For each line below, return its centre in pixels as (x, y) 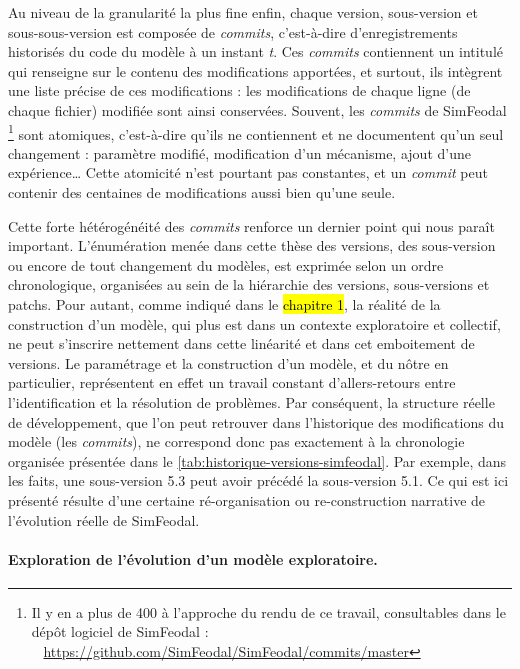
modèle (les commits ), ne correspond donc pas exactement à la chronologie (236, 441)
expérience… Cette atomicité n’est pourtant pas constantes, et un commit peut (248, 172)
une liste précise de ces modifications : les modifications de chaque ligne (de (239, 90)
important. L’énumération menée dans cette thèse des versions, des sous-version (252, 245)
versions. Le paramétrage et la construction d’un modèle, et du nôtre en (228, 362)
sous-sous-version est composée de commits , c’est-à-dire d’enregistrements (233, 31)
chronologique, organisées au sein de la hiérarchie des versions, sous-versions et (249, 284)
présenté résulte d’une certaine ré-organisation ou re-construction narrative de (247, 499)
